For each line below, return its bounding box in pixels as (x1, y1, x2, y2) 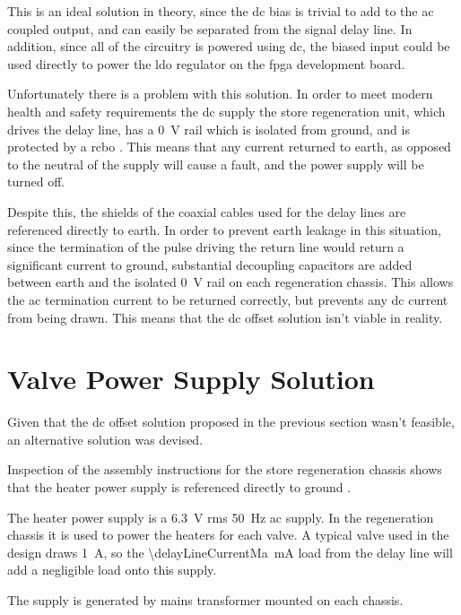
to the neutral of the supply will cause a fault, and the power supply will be (7, 154, 424, 173)
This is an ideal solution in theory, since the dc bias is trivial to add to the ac (7, 2, 434, 20)
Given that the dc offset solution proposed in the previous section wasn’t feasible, (7, 412, 455, 431)
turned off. (7, 172, 65, 191)
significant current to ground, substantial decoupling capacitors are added (7, 255, 413, 273)
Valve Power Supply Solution (7, 360, 375, 397)
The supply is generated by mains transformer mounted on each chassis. (7, 590, 404, 609)
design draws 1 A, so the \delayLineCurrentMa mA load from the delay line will (7, 542, 453, 561)
